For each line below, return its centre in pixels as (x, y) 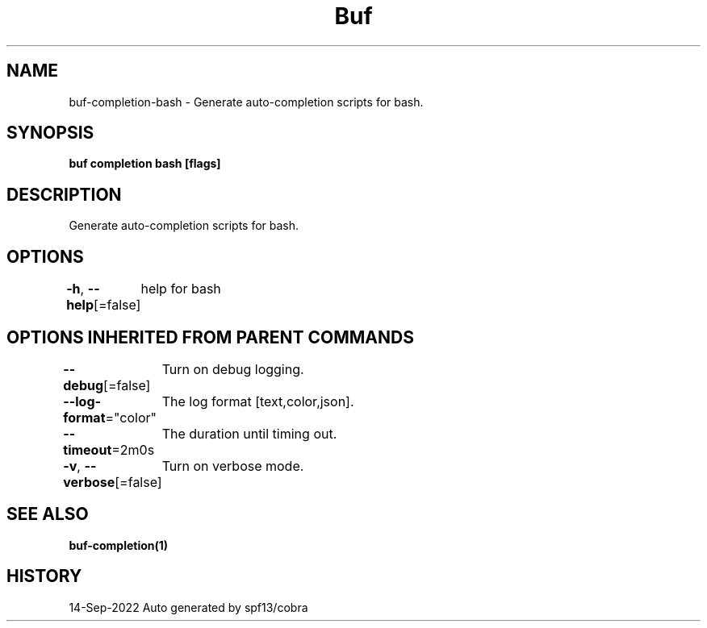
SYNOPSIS (50, 133)
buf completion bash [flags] (145, 164)
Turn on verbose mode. (233, 466)
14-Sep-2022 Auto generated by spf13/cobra (188, 607)
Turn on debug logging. (233, 369)
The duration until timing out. (249, 433)
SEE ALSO (48, 514)
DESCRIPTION (64, 194)
